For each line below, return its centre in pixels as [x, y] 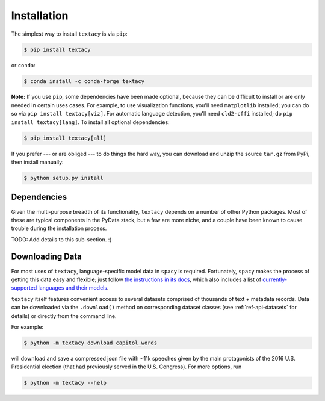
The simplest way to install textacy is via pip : [69, 34]
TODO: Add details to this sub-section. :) [61, 239]
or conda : [23, 65]
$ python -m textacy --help [65, 383]
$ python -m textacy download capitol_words [91, 343]
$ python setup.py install [63, 178]
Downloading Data [47, 257]
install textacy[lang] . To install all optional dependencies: [90, 122]
